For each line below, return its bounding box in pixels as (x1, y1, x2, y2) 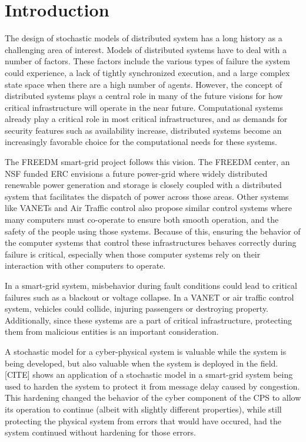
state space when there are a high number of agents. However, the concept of (5, 78, 282, 90)
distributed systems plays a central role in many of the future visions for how (5, 90, 283, 102)
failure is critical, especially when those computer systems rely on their (5, 248, 261, 260)
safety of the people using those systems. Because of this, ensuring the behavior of (5, 225, 301, 237)
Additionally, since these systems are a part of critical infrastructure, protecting (5, 314, 292, 326)
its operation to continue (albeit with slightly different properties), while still (5, 403, 282, 415)
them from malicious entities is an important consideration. (5, 325, 219, 338)
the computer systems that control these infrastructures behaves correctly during (5, 236, 297, 249)
